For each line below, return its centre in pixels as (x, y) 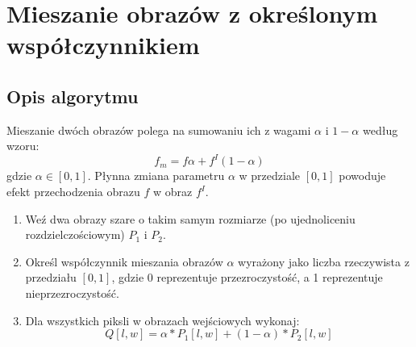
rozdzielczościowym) (75, 234)
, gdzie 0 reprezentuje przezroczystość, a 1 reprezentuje (247, 277)
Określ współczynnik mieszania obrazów (124, 261)
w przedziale (270, 176)
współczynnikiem (103, 45)
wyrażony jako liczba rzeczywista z (324, 261)
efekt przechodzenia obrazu (73, 192)
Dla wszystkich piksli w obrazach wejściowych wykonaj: (162, 320)
